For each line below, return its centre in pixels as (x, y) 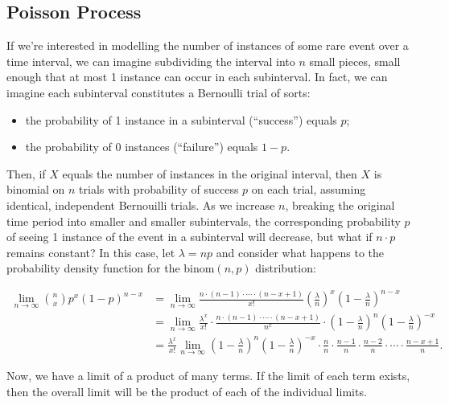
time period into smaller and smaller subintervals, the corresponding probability (204, 221)
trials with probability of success (159, 189)
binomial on (36, 189)
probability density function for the (93, 268)
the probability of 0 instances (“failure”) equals (142, 147)
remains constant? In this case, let (91, 252)
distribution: (286, 268)
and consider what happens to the (300, 252)
